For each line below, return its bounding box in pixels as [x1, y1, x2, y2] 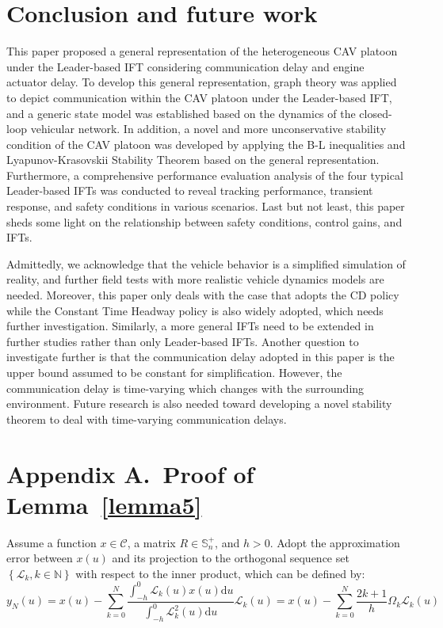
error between [6, 550, 73, 566]
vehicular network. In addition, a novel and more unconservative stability [30, 120, 387, 137]
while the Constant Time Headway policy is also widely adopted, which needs [6, 302, 384, 318]
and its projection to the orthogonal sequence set [112, 550, 349, 566]
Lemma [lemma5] [6, 488, 202, 520]
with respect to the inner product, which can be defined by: [75, 565, 365, 581]
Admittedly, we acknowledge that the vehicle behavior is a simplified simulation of [6, 255, 406, 272]
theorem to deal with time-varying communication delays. [6, 410, 287, 427]
